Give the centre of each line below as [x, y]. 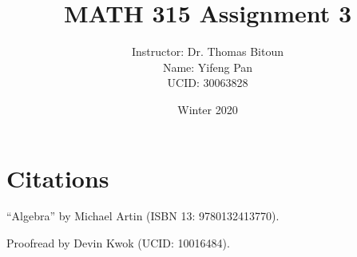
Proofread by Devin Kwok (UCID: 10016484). [118, 243]
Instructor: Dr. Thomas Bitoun [208, 51]
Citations [58, 178]
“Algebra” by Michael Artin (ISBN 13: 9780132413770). [143, 216]
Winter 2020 [208, 109]
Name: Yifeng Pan [208, 67]
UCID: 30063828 [208, 83]
